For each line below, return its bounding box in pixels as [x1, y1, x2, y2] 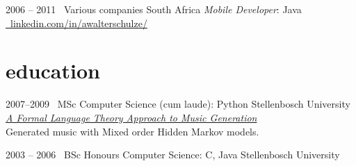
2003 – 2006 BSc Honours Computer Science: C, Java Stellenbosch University [6, 147, 340, 162]
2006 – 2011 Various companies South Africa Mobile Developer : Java [6, 2, 302, 16]
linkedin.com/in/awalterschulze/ [10, 15, 147, 30]
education [6, 56, 100, 85]
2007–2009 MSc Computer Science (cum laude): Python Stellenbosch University [6, 97, 350, 111]
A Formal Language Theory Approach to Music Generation [6, 110, 257, 124]
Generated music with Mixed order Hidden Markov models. [6, 124, 259, 138]
